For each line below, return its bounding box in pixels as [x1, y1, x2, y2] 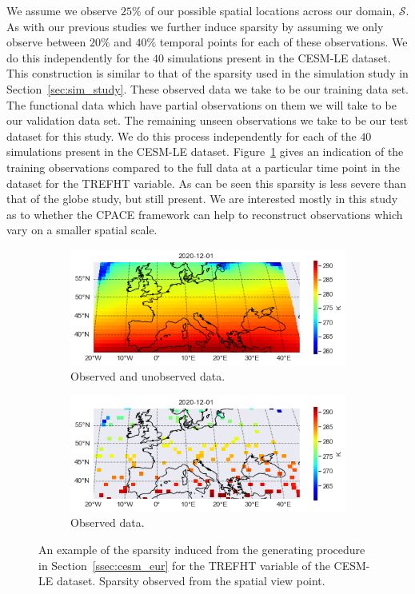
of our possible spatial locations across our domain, [145, 2, 396, 18]
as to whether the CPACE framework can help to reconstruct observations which [6, 205, 403, 222]
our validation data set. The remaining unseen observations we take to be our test [6, 112, 409, 129]
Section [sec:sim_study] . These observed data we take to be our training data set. [6, 80, 409, 97]
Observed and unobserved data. [70, 368, 225, 385]
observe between [6, 34, 86, 50]
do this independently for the [6, 49, 150, 66]
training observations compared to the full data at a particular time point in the [6, 158, 400, 175]
